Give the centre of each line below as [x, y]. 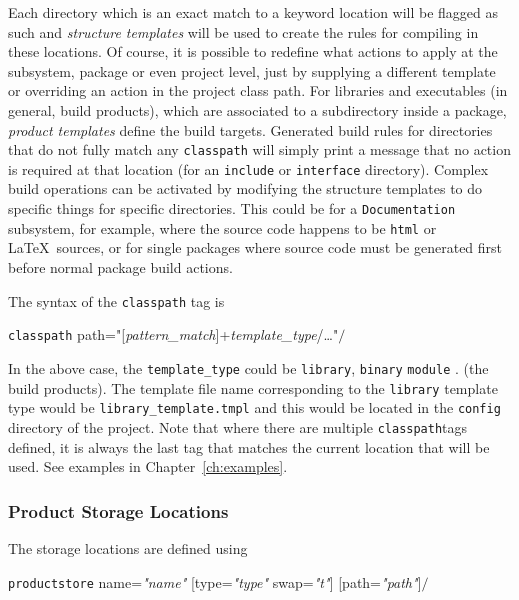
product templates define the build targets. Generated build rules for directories [250, 129]
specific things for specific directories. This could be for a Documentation [232, 208]
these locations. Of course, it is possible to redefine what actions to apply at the [253, 51]
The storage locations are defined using [128, 547]
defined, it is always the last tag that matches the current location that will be [249, 446]
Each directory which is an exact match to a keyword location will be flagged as [253, 12]
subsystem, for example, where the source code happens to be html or [222, 227]
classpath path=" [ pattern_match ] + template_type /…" [173, 334]
